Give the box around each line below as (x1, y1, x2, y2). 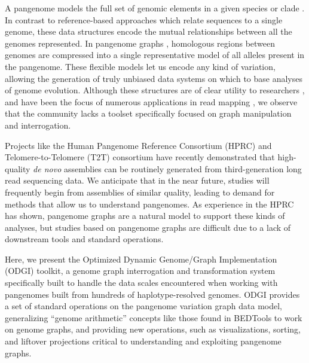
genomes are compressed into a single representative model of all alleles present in (5, 48, 305, 61)
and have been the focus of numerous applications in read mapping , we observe (5, 95, 298, 108)
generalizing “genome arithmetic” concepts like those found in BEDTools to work (5, 311, 302, 324)
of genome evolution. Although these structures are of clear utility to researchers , (5, 84, 305, 96)
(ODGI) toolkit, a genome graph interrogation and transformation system (5, 264, 276, 277)
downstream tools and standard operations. (5, 233, 164, 245)
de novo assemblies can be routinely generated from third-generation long (33, 162, 302, 175)
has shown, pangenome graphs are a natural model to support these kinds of (5, 209, 285, 222)
